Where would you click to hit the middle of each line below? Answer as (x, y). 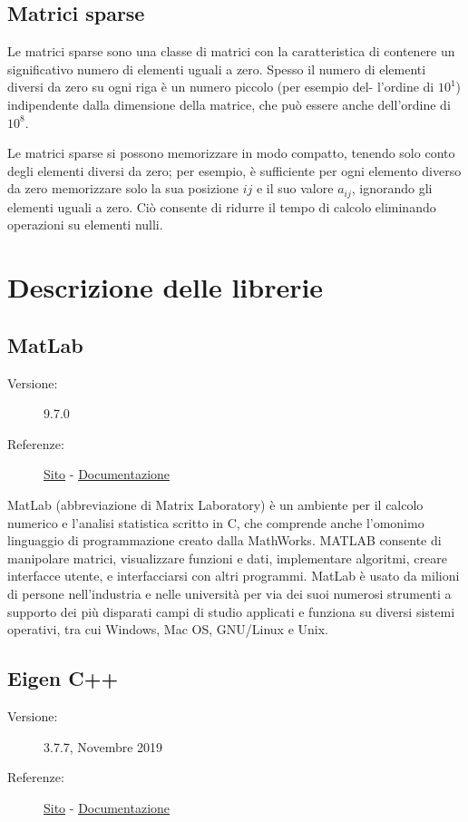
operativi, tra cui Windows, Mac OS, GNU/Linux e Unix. (168, 629)
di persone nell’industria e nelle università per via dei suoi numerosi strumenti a (229, 593)
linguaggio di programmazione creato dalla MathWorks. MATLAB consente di (224, 540)
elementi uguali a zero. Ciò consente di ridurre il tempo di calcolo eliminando (222, 206)
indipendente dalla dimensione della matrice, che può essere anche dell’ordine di (229, 104)
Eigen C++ (63, 678)
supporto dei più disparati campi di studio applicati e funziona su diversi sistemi (231, 611)
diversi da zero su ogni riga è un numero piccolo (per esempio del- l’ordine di (221, 87)
